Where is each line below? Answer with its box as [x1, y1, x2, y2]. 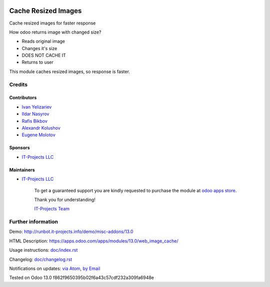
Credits [9, 81, 27, 88]
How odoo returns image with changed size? [9, 29, 101, 35]
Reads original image [21, 38, 65, 45]
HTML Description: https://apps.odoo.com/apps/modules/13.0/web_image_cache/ [9, 238, 178, 244]
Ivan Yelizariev [21, 104, 52, 110]
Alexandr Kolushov [21, 125, 61, 131]
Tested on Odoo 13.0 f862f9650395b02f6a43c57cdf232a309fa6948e [9, 274, 154, 280]
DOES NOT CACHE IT [21, 53, 66, 59]
